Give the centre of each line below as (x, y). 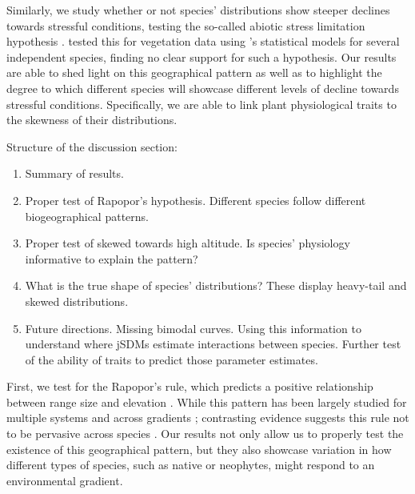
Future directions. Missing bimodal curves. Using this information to (193, 328)
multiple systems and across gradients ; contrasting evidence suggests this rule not (208, 418)
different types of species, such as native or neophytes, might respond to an (191, 465)
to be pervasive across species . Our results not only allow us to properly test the (205, 434)
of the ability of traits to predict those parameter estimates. (172, 359)
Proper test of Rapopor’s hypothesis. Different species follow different (196, 200)
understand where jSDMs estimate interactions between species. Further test (213, 344)
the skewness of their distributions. (92, 120)
